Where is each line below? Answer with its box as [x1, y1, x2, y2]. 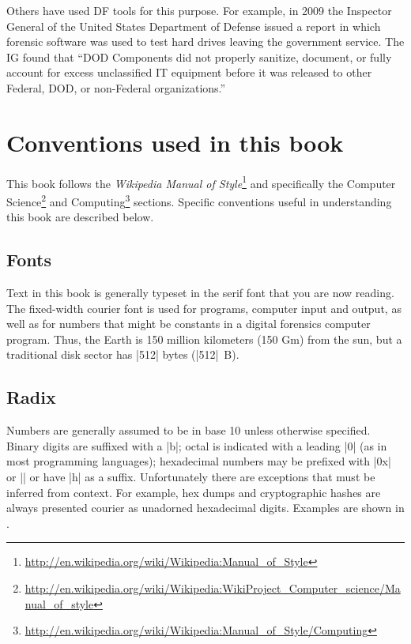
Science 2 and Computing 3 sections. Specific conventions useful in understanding [6, 190, 392, 209]
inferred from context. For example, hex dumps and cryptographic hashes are [6, 484, 381, 500]
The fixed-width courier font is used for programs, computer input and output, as [6, 299, 402, 316]
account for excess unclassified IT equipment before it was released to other [6, 64, 372, 81]
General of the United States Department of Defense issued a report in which [6, 17, 381, 34]
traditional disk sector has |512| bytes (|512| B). [6, 346, 239, 363]
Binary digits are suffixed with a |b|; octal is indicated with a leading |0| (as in [6, 437, 387, 454]
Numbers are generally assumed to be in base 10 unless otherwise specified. [6, 422, 371, 439]
